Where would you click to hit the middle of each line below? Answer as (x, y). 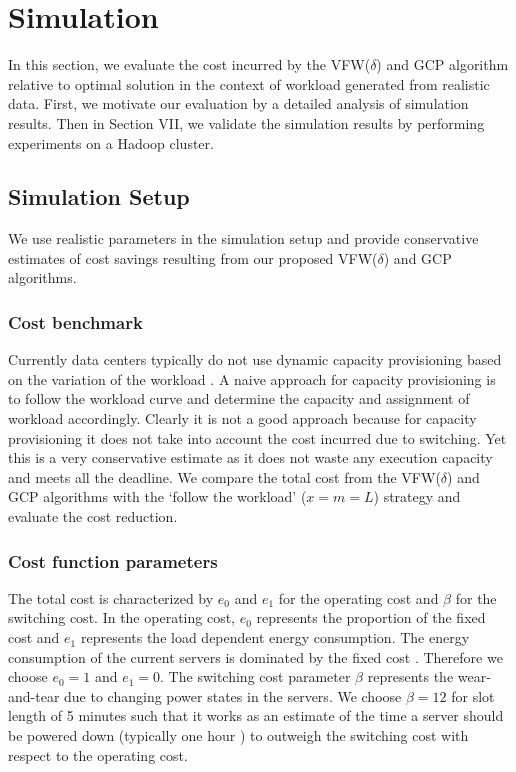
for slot (473, 695)
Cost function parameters (113, 560)
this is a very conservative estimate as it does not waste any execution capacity (250, 457)
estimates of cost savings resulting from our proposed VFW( (193, 257)
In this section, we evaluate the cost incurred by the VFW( (189, 64)
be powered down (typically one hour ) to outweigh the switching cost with (238, 735)
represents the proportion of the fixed (371, 617)
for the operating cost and (358, 597)
